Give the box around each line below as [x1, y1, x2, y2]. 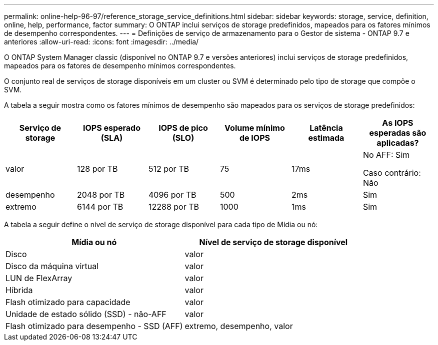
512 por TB [148, 164, 189, 174]
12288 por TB [148, 202, 199, 212]
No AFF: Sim [362, 150, 410, 160]
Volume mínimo [224, 123, 285, 133]
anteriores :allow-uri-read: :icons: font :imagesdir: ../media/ [4, 37, 199, 46]
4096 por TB [148, 190, 196, 200]
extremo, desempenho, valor [184, 321, 293, 331]
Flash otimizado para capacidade [5, 297, 130, 307]
